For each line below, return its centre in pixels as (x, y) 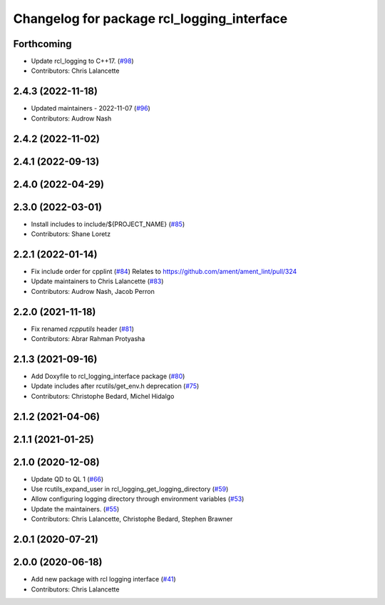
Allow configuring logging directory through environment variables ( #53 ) (138, 499)
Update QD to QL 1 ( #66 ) (67, 479)
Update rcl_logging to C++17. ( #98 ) (83, 61)
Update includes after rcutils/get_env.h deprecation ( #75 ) (115, 386)
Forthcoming (42, 44)
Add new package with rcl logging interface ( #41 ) (103, 579)
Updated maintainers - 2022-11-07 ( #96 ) (91, 108)
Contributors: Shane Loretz (71, 234)
